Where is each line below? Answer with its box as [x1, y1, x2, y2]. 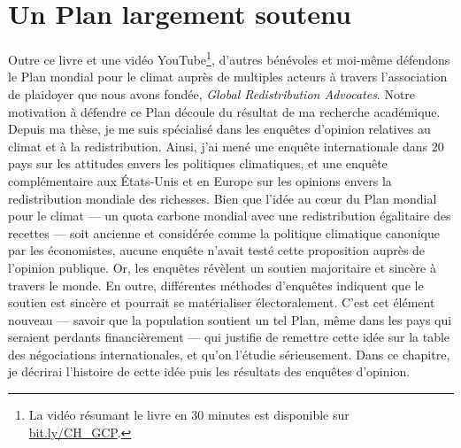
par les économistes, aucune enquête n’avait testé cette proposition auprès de [8, 241, 426, 259]
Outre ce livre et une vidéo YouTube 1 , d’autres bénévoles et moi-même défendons [8, 48, 450, 68]
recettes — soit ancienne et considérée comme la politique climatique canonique [8, 223, 440, 242]
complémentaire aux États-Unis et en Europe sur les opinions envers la [8, 171, 392, 189]
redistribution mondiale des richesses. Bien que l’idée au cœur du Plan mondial [8, 189, 437, 207]
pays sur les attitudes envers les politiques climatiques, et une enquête [8, 154, 388, 173]
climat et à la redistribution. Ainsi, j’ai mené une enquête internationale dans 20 [8, 136, 444, 155]
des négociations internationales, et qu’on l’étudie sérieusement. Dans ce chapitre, [8, 344, 450, 363]
